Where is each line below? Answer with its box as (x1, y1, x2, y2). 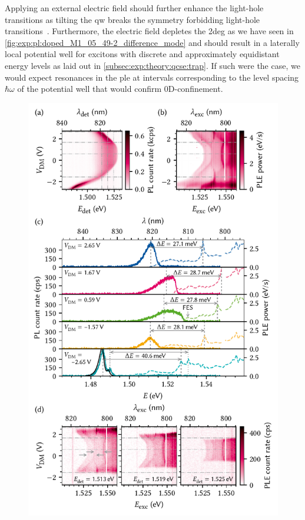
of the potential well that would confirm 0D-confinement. (17, 82, 223, 95)
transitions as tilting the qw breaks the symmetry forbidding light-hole (5, 13, 260, 25)
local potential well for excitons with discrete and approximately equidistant (5, 48, 280, 60)
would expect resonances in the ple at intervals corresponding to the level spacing (5, 71, 299, 83)
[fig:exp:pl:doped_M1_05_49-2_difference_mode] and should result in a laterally (5, 36, 300, 48)
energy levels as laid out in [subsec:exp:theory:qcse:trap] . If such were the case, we (5, 59, 300, 71)
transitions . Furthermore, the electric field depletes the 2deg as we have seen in (5, 25, 294, 37)
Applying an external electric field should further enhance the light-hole (5, 2, 264, 14)
